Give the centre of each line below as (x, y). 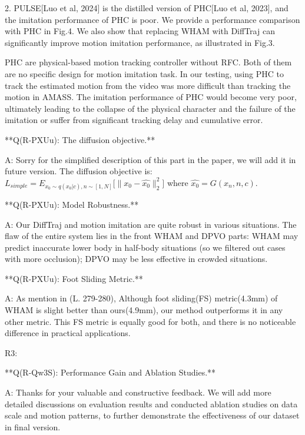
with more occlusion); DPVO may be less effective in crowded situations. (136, 259)
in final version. (33, 426)
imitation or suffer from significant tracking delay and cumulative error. (134, 120)
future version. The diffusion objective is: (79, 171)
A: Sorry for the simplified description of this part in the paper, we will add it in (150, 159)
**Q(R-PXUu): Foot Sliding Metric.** (74, 278)
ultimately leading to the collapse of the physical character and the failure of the (150, 108)
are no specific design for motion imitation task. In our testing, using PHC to (144, 73)
